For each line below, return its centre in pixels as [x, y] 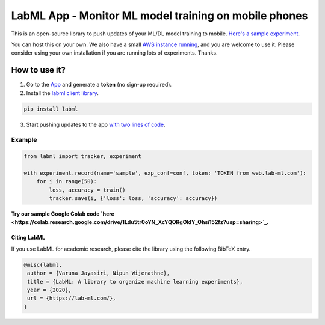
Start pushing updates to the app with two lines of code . [96, 124]
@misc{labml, [43, 265]
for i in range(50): [67, 181]
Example [24, 140]
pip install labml [51, 109]
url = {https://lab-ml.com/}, [72, 298]
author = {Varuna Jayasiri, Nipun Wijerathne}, [99, 273]
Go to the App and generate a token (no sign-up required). [99, 85]
